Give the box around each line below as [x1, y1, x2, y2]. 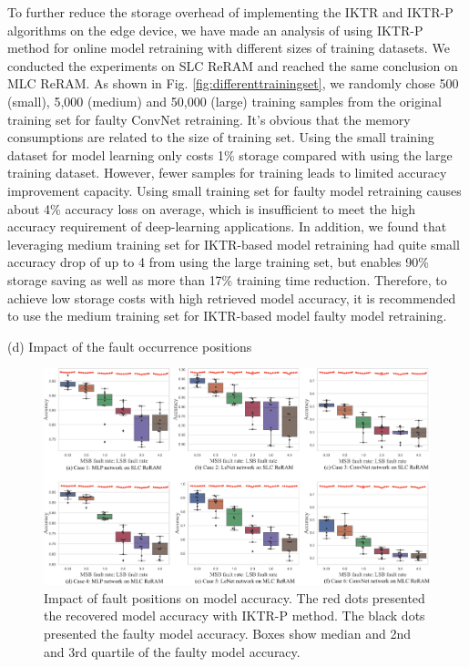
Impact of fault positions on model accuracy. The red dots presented [44, 588, 425, 607]
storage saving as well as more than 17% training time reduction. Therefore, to [7, 270, 447, 289]
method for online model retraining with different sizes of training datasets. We [7, 38, 450, 57]
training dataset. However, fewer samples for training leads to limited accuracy [7, 163, 447, 182]
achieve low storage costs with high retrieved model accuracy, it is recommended [7, 288, 456, 307]
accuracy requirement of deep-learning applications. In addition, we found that [7, 217, 447, 236]
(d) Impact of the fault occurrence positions [7, 336, 252, 355]
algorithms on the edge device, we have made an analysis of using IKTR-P [7, 20, 423, 39]
